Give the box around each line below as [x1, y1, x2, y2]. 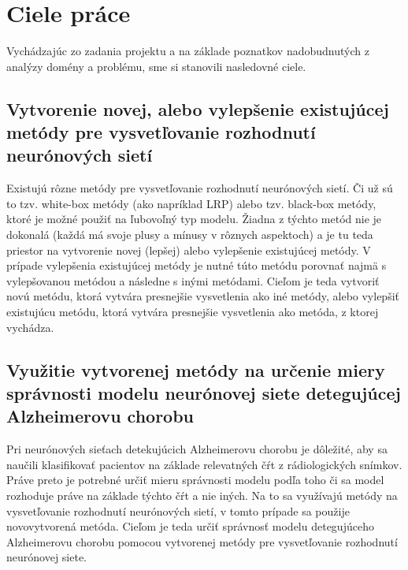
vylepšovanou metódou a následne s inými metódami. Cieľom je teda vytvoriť [6, 272, 380, 289]
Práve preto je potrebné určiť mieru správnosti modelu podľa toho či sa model [6, 471, 384, 488]
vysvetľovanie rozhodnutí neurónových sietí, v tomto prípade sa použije [6, 502, 350, 519]
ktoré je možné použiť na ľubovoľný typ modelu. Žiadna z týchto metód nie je [6, 210, 382, 227]
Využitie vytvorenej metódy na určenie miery [6, 357, 385, 382]
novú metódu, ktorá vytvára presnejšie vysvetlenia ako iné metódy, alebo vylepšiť [6, 288, 399, 304]
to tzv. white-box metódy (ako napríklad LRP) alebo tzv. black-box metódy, [6, 195, 376, 211]
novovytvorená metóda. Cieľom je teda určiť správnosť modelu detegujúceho [6, 518, 374, 535]
